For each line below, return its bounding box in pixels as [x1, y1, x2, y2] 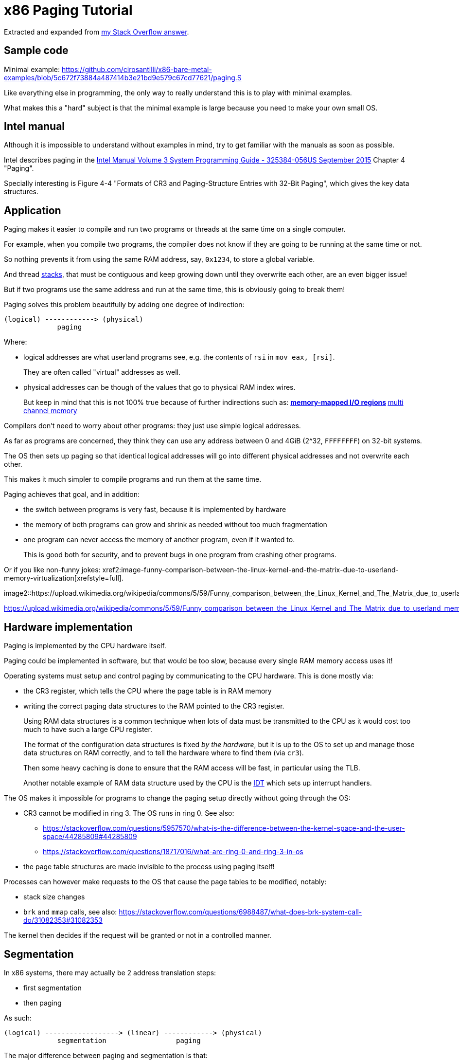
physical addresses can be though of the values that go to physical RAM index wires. [23, 383, 296, 392]
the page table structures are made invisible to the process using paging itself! [23, 862, 275, 871]
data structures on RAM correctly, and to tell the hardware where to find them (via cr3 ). [23, 749, 304, 757]
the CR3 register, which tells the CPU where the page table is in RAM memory [23, 687, 272, 695]
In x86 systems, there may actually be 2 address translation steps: [4, 968, 216, 977]
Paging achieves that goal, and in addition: [4, 490, 140, 499]
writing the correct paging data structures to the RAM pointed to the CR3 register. [23, 702, 284, 711]
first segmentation [23, 983, 82, 992]
